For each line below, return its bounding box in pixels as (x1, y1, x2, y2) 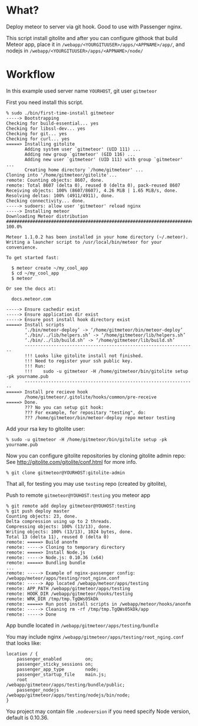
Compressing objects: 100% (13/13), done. (6, 524, 112, 529)
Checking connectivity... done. (6, 198, 85, 204)
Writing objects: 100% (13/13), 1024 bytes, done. (6, 529, 133, 535)
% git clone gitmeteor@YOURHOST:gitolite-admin (6, 470, 126, 476)
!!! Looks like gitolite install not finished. (24, 352, 144, 359)
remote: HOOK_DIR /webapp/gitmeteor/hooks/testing (6, 591, 133, 597)
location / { (6, 650, 38, 657)
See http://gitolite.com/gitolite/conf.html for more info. (6, 458, 137, 465)
